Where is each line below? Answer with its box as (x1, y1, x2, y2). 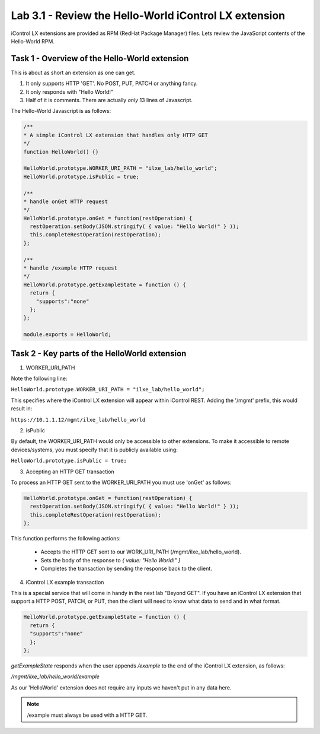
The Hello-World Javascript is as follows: (11, 107, 111, 115)
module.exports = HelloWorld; (23, 331, 111, 338)
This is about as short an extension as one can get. (11, 69, 136, 76)
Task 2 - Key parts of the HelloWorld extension (11, 348, 187, 359)
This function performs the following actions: (11, 535, 121, 542)
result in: (11, 405, 33, 412)
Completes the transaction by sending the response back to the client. (40, 565, 213, 572)
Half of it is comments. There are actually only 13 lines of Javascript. (25, 97, 193, 104)
